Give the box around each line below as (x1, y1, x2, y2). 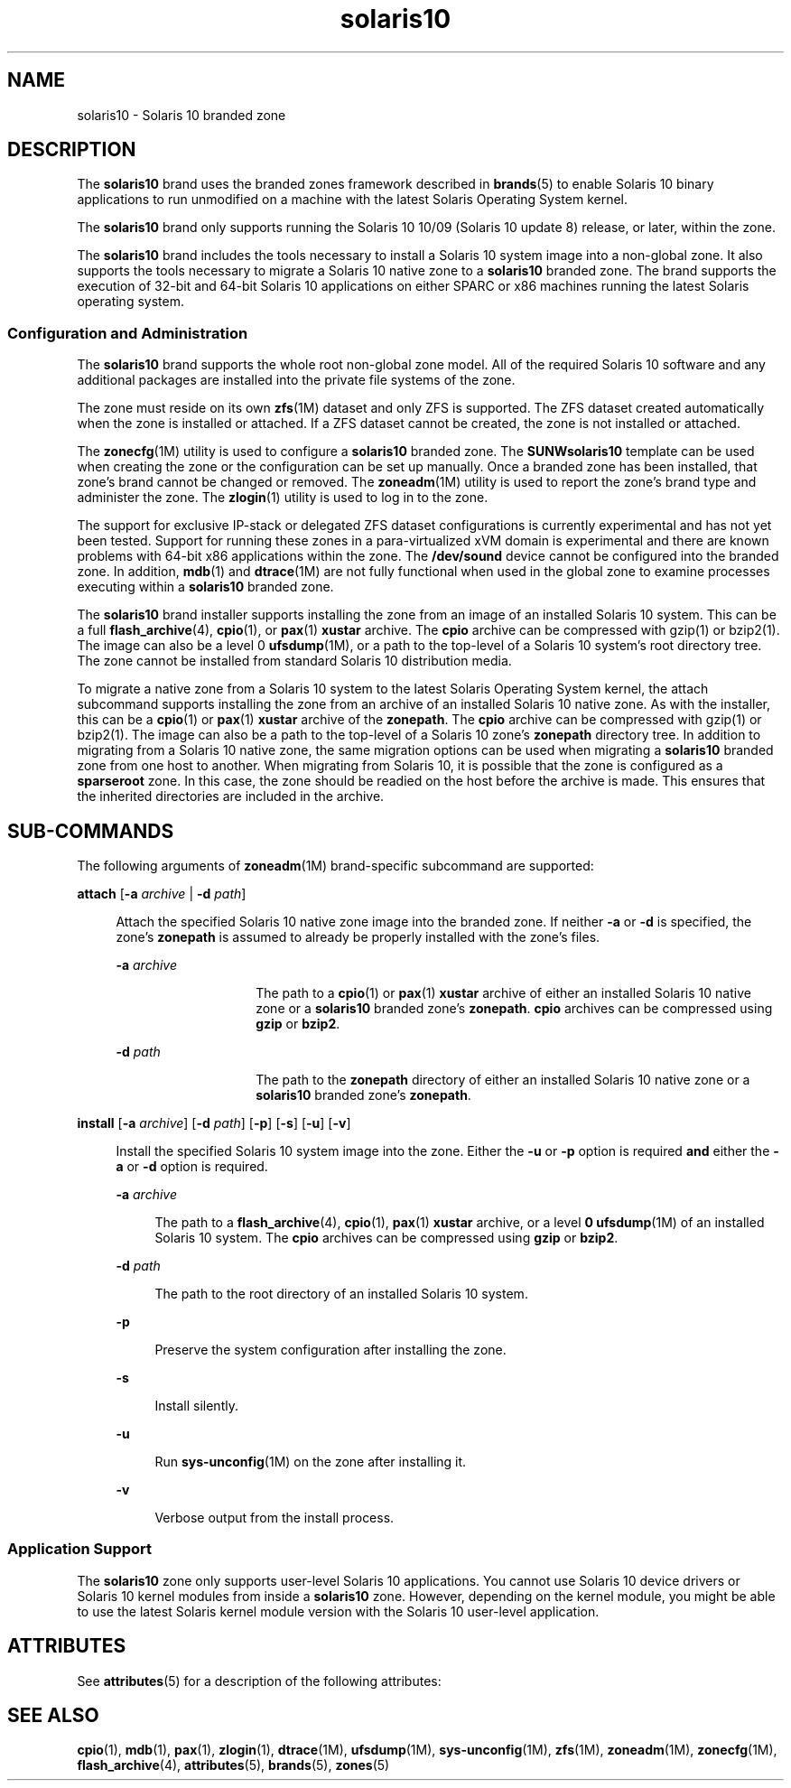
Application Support (7, 1540, 153, 1559)
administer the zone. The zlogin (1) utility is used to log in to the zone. (77, 489, 489, 506)
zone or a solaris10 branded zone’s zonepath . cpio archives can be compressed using (256, 1001, 773, 1017)
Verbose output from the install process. (154, 1510, 395, 1526)
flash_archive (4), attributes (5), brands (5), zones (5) (77, 1757, 390, 1774)
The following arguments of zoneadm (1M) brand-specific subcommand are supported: (77, 858, 594, 874)
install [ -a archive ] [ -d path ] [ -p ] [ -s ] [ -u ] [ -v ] (77, 1115, 351, 1131)
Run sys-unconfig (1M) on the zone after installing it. (154, 1454, 467, 1470)
